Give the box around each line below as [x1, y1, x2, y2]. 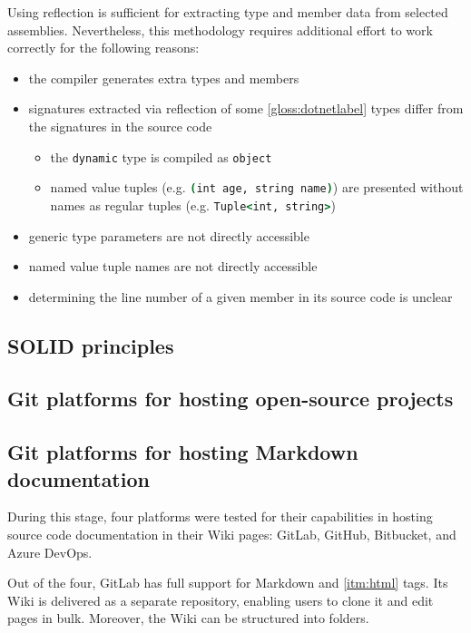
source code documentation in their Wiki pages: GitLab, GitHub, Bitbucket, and [7, 525, 456, 544]
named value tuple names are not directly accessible [28, 257, 318, 276]
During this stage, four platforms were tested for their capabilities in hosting [7, 507, 433, 526]
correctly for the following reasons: [7, 38, 200, 57]
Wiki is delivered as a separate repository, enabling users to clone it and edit [7, 590, 434, 609]
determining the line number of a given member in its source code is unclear [28, 287, 453, 306]
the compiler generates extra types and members [28, 68, 299, 87]
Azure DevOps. [7, 542, 93, 561]
